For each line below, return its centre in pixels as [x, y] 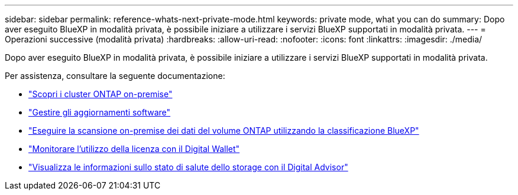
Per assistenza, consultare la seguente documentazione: [115, 76]
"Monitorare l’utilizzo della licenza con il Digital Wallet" [134, 149]
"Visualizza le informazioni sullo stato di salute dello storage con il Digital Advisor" [188, 167]
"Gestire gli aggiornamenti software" [100, 112]
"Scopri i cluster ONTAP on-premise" [101, 94]
